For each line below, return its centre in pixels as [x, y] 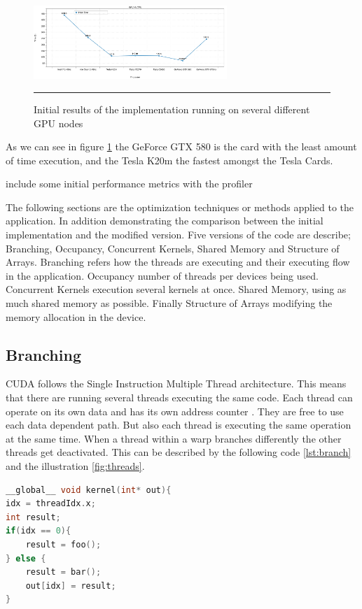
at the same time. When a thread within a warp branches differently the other [174, 438]
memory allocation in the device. [76, 316]
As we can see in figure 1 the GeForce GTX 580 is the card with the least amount [181, 146]
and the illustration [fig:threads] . [75, 466]
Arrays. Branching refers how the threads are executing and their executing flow [178, 262]
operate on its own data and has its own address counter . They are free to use [175, 411]
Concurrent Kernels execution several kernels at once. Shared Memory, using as [176, 289]
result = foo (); [63, 544]
